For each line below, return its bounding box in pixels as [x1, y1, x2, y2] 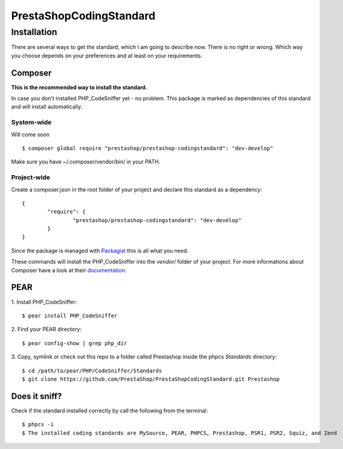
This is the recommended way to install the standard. [11, 83, 148, 91]
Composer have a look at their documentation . [11, 266, 127, 274]
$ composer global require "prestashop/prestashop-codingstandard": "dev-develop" [22, 145, 274, 151]
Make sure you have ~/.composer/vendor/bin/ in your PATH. [11, 158, 161, 165]
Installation [11, 27, 57, 37]
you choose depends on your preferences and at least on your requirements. [11, 52, 202, 59]
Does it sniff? [11, 391, 62, 401]
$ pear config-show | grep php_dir [22, 340, 127, 346]
